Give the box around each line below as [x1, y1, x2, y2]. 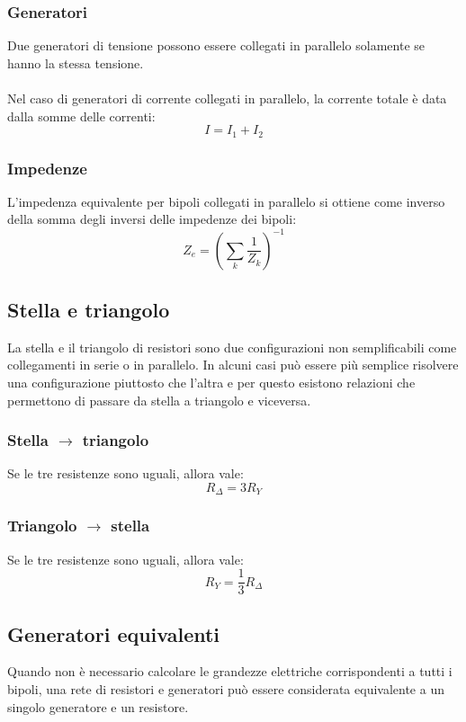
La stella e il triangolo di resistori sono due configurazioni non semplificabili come [7, 337, 457, 356]
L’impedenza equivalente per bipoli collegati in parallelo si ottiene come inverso [7, 192, 445, 210]
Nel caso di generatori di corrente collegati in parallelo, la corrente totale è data [7, 89, 447, 107]
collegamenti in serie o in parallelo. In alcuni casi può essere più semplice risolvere [7, 355, 459, 374]
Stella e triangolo [7, 295, 170, 323]
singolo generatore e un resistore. [7, 697, 189, 716]
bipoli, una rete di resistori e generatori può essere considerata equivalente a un [7, 680, 444, 699]
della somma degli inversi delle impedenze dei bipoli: [7, 209, 297, 228]
